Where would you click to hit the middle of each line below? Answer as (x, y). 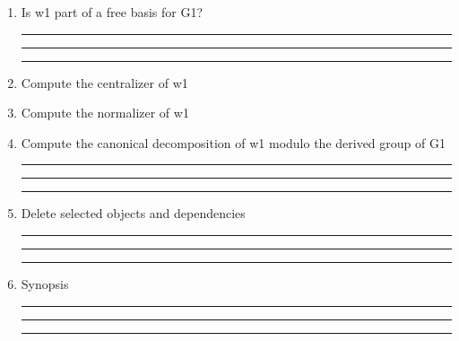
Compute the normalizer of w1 (105, 113)
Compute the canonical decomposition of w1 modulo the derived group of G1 (233, 142)
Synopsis (45, 283)
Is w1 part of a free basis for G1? (112, 12)
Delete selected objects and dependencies (133, 213)
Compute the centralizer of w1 (104, 82)
